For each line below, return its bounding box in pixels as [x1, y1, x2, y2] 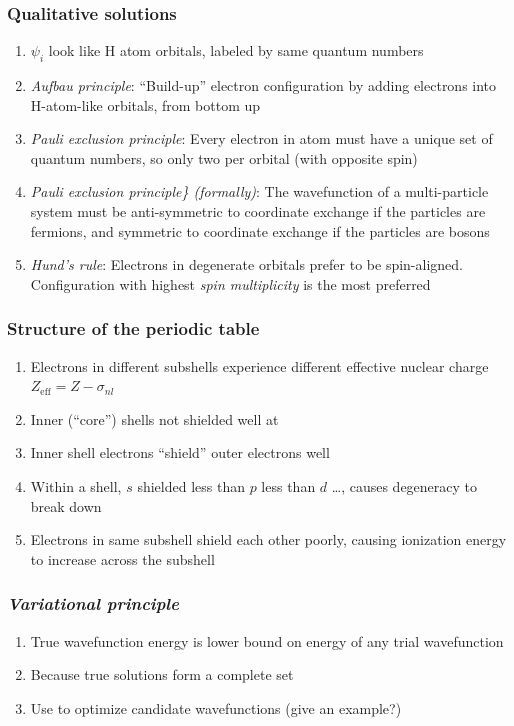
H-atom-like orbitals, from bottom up [30, 94, 261, 115]
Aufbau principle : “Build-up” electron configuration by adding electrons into [30, 75, 497, 96]
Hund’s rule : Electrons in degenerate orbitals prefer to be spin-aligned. [30, 254, 463, 275]
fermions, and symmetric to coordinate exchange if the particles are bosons [30, 220, 490, 241]
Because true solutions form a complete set [30, 664, 294, 685]
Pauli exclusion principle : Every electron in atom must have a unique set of [30, 128, 493, 149]
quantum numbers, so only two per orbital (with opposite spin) [30, 147, 418, 168]
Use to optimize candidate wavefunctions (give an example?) [30, 697, 402, 718]
